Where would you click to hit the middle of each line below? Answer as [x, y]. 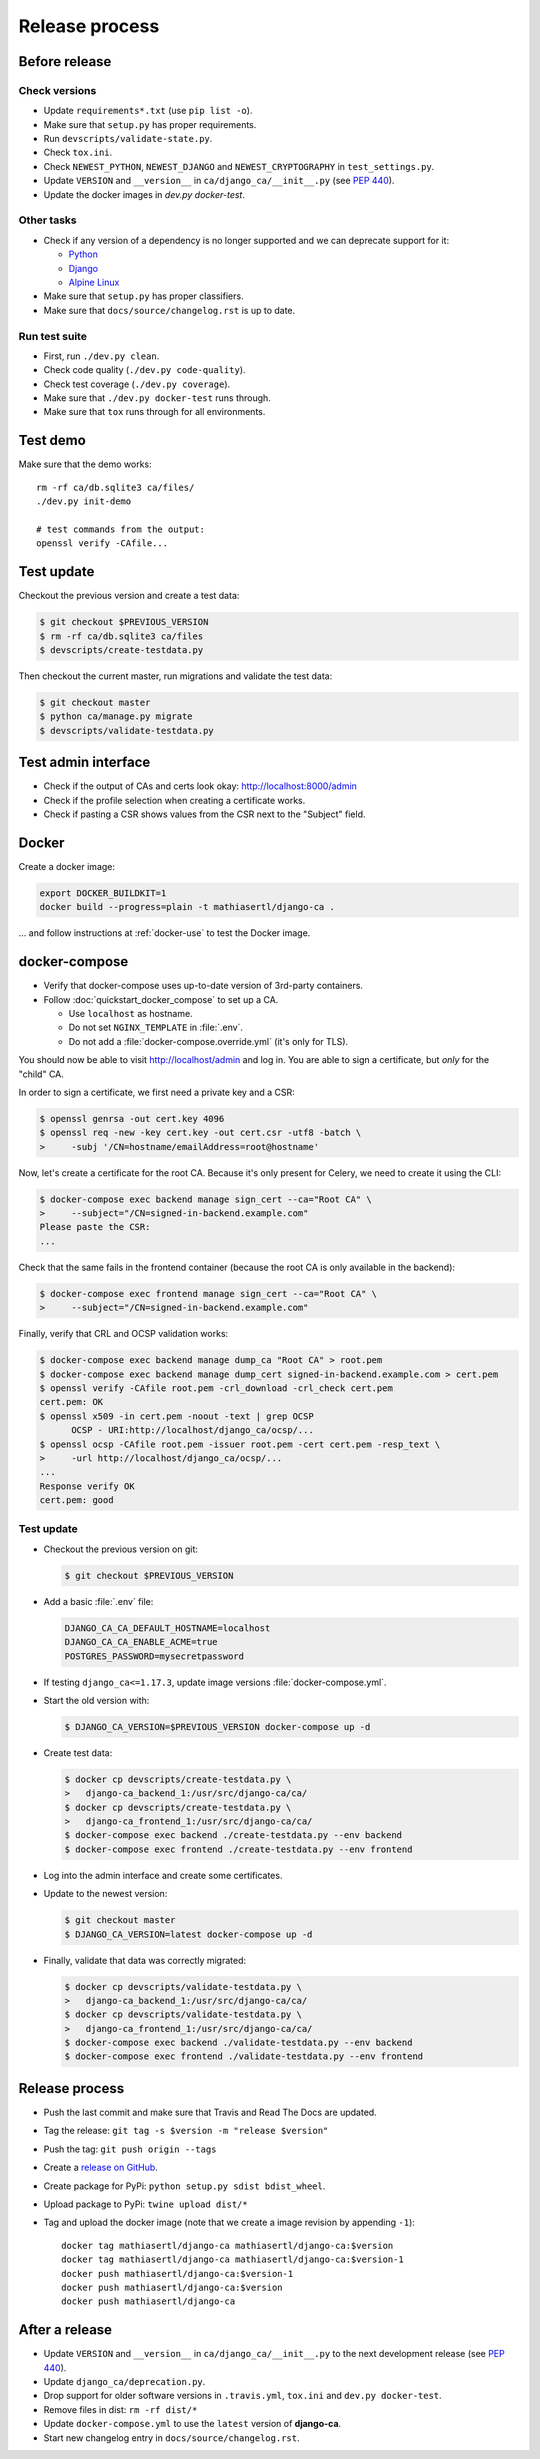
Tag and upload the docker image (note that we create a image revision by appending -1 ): [229, 2222]
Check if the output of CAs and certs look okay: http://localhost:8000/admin [200, 786]
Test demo [52, 440]
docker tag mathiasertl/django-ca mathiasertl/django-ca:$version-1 [232, 2259]
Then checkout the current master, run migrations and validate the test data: [175, 676]
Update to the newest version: [105, 1894]
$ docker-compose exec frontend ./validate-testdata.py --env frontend [244, 2056]
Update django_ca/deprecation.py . [124, 2381]
